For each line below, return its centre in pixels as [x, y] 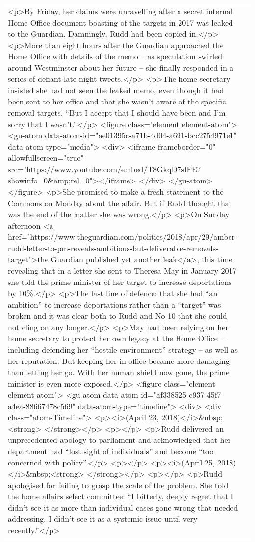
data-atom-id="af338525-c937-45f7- [163, 395]
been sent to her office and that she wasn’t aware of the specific [117, 101]
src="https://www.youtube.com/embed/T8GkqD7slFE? [104, 169]
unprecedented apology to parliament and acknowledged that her [119, 440]
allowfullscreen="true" [46, 158]
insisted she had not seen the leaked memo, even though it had [116, 90]
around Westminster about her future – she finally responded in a [121, 67]
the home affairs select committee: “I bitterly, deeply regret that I [121, 496]
